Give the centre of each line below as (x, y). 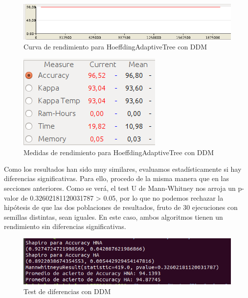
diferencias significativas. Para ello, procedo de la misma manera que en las (116, 178)
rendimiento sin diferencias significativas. (65, 226)
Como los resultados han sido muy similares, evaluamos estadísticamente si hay (123, 169)
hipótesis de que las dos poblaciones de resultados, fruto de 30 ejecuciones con (121, 207)
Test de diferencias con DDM (67, 291)
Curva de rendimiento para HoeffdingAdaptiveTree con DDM (115, 47)
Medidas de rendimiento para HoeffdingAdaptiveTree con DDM (119, 152)
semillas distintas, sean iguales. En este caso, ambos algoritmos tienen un (113, 217)
